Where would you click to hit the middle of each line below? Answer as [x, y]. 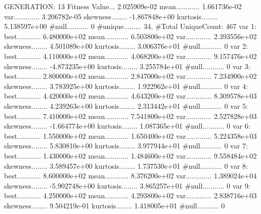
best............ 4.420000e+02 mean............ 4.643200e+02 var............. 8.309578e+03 [130, 96]
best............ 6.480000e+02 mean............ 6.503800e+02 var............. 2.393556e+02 [130, 36]
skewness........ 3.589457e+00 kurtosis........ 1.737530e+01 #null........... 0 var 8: [126, 165]
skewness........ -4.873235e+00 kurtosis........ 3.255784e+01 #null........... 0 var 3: [127, 66]
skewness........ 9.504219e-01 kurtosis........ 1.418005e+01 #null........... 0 [114, 205]
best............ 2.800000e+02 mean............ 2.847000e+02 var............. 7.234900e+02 [130, 76]
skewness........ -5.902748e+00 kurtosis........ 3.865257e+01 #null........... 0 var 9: [127, 185]
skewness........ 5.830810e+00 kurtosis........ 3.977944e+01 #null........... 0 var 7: [126, 146]
